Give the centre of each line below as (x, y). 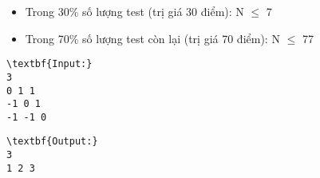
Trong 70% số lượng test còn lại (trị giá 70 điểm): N (152, 38)
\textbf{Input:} (49, 64)
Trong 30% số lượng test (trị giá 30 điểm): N (134, 11)
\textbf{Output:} (52, 142)
